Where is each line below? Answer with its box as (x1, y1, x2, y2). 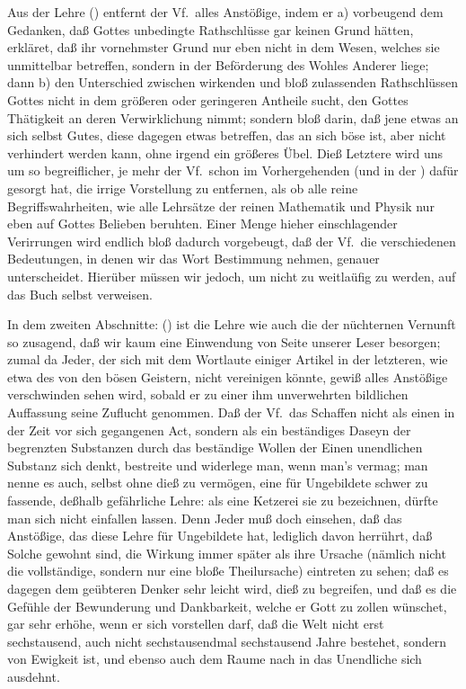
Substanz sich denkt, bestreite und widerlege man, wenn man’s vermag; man (7, 455, 428, 474)
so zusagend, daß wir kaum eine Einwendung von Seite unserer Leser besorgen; (7, 332, 441, 351)
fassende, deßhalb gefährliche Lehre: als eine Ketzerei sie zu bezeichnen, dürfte (7, 491, 438, 510)
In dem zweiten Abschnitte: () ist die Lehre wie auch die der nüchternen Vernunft (7, 315, 456, 334)
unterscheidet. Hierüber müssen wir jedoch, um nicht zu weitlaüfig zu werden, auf (7, 266, 456, 285)
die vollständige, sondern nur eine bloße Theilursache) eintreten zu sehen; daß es (7, 561, 449, 580)
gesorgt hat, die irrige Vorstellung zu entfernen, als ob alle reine (7, 178, 358, 197)
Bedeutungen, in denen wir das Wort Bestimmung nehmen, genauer (7, 249, 380, 268)
